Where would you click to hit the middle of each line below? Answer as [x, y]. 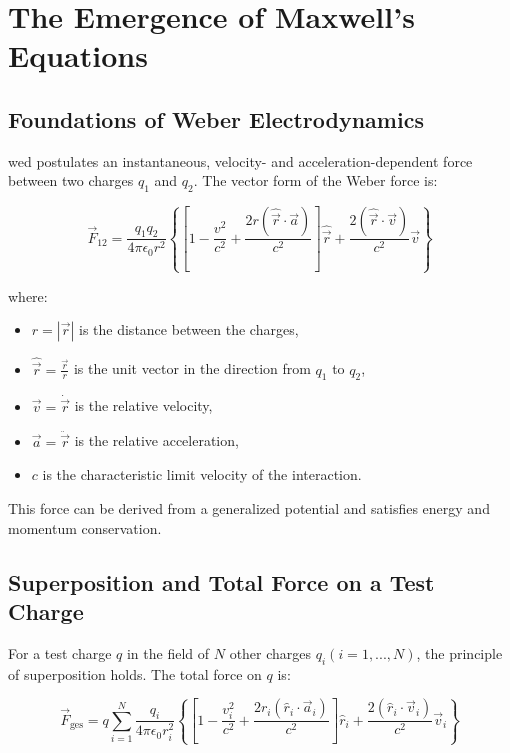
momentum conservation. [85, 527]
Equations [78, 55]
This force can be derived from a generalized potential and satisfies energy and [249, 508]
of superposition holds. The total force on [135, 673]
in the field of [168, 652]
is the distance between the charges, [189, 329]
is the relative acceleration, [156, 440]
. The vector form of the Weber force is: [315, 180]
